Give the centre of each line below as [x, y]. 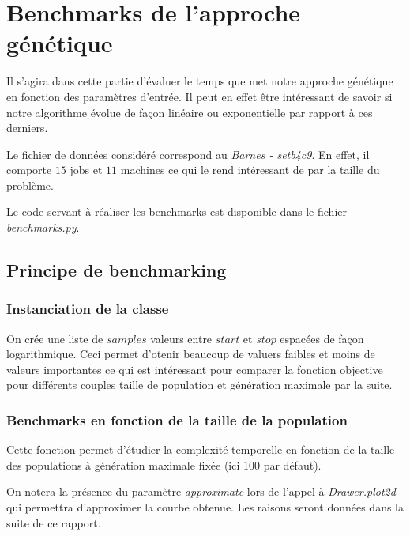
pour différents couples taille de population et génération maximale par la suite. [199, 385]
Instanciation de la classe [88, 309]
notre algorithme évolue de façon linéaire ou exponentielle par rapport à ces [190, 112]
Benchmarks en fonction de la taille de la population [177, 419]
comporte [29, 170]
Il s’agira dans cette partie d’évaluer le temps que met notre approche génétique [200, 81]
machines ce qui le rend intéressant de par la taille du [250, 170]
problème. [30, 185]
